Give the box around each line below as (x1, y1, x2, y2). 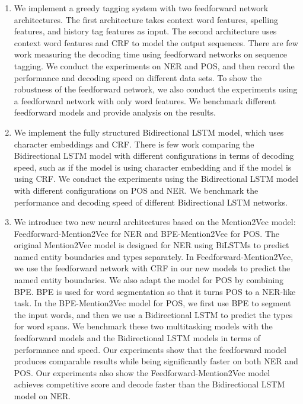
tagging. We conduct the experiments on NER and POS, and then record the (14, 59, 295, 72)
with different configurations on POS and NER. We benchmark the (14, 184, 259, 196)
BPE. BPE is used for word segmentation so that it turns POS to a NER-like (14, 285, 296, 297)
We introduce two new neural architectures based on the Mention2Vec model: (14, 216, 296, 228)
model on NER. (14, 390, 71, 402)
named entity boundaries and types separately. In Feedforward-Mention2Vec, (14, 250, 294, 262)
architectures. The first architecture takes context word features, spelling (14, 13, 278, 25)
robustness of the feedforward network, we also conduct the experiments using (14, 83, 298, 95)
